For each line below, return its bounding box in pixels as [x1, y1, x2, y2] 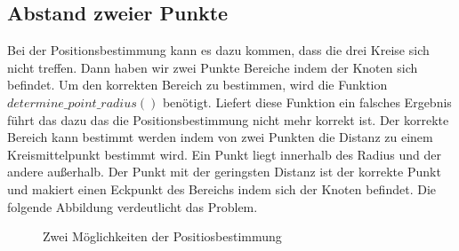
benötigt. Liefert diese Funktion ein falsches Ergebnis [162, 92, 452, 111]
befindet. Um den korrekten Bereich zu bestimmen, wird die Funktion [7, 75, 388, 94]
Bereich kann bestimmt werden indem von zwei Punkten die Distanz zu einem [7, 128, 433, 146]
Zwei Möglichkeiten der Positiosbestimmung [43, 227, 282, 246]
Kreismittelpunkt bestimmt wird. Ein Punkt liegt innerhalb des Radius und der [7, 145, 442, 163]
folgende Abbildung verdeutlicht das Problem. [7, 197, 258, 216]
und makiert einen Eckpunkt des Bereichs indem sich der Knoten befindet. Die [7, 179, 436, 198]
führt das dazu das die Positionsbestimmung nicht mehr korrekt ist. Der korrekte [7, 110, 449, 129]
